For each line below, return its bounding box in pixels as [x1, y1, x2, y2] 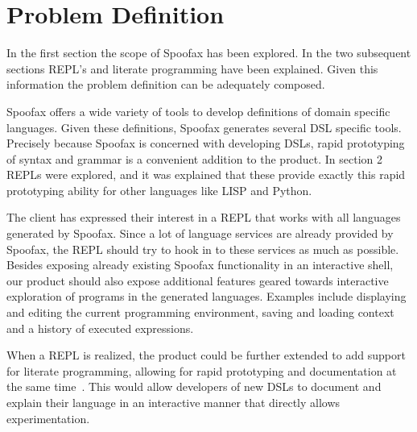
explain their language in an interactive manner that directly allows [6, 394, 341, 410]
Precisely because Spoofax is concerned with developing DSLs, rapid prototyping [6, 135, 405, 152]
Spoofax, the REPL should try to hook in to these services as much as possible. [6, 240, 399, 257]
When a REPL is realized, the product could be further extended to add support [6, 347, 406, 363]
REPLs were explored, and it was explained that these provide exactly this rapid [6, 166, 406, 183]
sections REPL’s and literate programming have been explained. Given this [6, 60, 378, 77]
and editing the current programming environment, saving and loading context [6, 304, 394, 321]
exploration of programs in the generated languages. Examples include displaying [6, 288, 407, 305]
